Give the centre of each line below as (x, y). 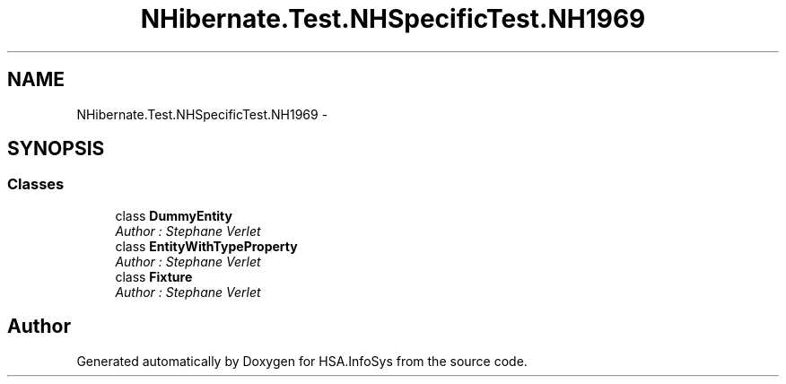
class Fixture (154, 276)
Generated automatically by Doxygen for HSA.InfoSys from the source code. (302, 361)
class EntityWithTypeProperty (206, 246)
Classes (36, 184)
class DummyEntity (174, 215)
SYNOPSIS (56, 149)
